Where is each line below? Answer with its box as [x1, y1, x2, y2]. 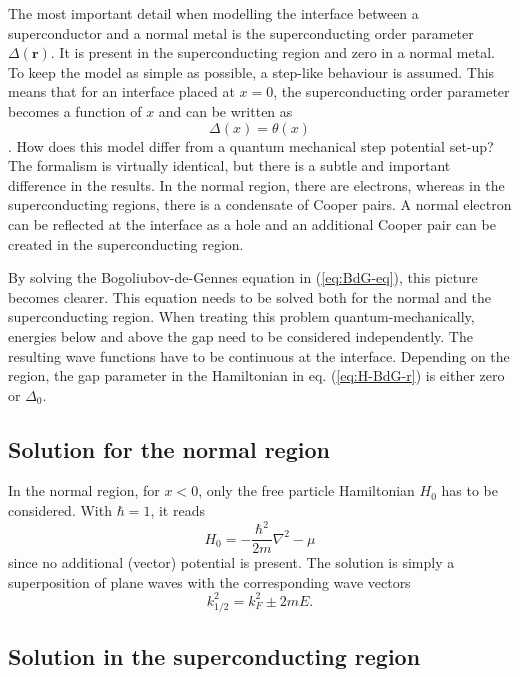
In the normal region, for [8, 480, 160, 501]
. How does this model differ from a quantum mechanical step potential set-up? [8, 135, 494, 156]
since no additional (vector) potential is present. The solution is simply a [8, 552, 455, 573]
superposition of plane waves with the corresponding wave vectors [8, 571, 411, 592]
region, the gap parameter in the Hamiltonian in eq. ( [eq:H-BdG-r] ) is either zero [8, 365, 505, 386]
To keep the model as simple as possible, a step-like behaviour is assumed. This [8, 61, 495, 82]
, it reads [150, 500, 205, 521]
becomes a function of [8, 100, 142, 121]
